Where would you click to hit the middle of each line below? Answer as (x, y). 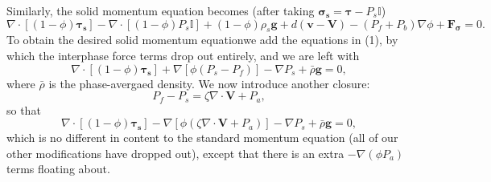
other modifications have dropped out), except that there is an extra (175, 153)
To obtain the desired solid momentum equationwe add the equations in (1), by (202, 40)
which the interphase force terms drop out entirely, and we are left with (183, 55)
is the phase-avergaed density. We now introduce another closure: (209, 83)
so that (24, 109)
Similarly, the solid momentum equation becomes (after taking (161, 10)
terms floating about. (58, 169)
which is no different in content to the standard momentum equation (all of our (202, 138)
